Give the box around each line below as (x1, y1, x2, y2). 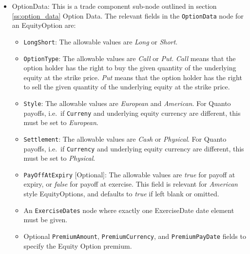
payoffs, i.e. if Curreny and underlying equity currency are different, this (23, 107, 241, 118)
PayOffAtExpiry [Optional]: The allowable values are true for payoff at (23, 169, 235, 179)
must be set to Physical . (23, 153, 96, 163)
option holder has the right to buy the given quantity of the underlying (23, 63, 236, 73)
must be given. (23, 214, 68, 225)
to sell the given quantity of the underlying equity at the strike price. (23, 82, 230, 92)
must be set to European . (23, 117, 98, 127)
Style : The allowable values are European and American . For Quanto (23, 98, 231, 108)
